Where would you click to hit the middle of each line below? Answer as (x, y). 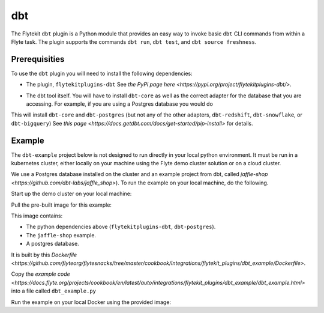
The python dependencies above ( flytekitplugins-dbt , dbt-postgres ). (121, 227)
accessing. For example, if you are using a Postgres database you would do (119, 104)
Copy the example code (40, 274)
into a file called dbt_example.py (53, 291)
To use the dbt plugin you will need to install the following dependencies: (102, 73)
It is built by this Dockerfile (44, 255)
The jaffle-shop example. (61, 235)
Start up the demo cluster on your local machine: (71, 194)
